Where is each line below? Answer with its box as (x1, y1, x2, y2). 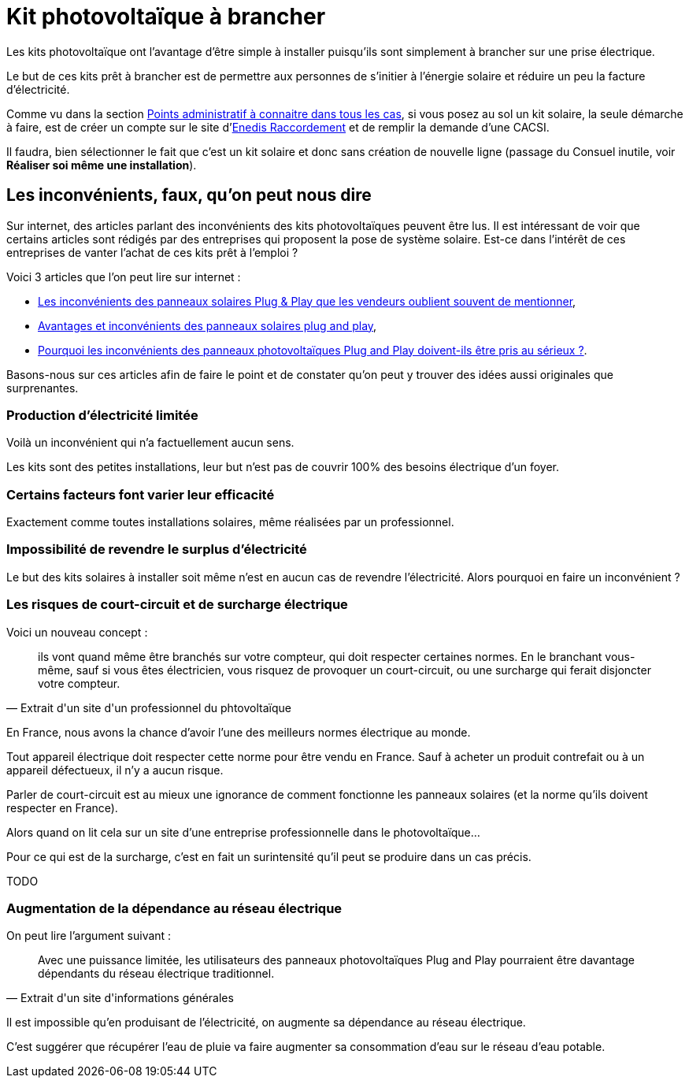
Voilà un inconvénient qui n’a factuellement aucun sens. (6, 436, 294, 450)
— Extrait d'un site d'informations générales (6, 991, 234, 1005)
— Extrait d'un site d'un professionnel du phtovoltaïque (6, 700, 291, 715)
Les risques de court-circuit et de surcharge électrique (6, 596, 348, 613)
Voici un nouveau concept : (6, 625, 148, 639)
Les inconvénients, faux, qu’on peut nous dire (6, 185, 372, 206)
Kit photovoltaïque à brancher (6, 3, 326, 30)
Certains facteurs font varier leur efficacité (6, 486, 275, 503)
